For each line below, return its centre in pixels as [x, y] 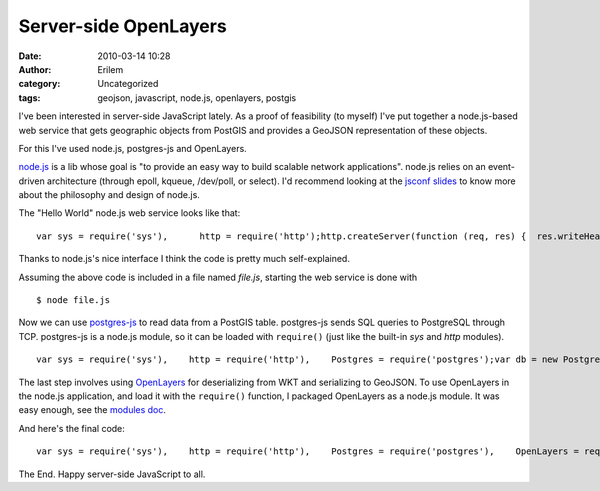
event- [501, 167]
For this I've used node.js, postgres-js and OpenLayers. [132, 148]
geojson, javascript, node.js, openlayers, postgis [197, 97]
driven [31, 181]
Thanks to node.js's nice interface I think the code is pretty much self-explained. [184, 259]
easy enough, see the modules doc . [92, 410]
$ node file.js [73, 300]
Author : [35, 69]
